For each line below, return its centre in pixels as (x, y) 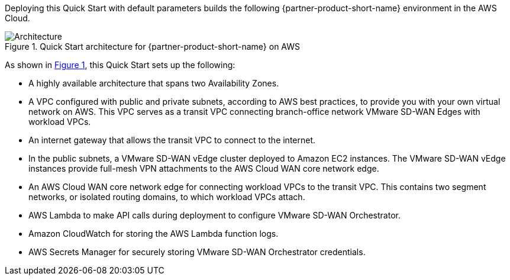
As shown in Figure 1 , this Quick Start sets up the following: (120, 65)
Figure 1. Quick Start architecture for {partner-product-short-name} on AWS (153, 46)
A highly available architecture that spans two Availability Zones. (154, 83)
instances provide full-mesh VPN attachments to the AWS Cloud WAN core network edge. (204, 168)
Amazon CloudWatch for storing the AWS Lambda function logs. (154, 234)
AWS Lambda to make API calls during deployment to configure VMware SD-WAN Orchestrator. (214, 215)
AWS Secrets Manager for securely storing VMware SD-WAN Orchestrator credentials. (197, 252)
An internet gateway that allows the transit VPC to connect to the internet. (172, 140)
